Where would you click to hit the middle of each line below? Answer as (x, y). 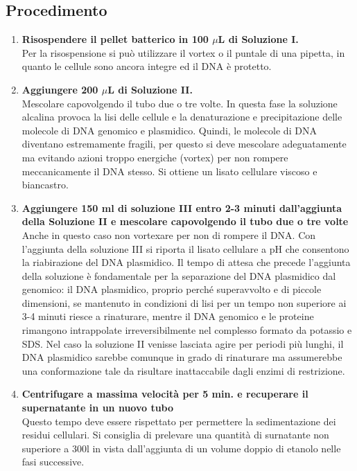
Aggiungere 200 (60, 89)
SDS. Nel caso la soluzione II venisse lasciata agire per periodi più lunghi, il (183, 343)
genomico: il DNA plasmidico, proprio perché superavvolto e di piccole (172, 289)
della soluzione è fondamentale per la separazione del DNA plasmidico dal (179, 275)
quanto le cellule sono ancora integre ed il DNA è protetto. (147, 66)
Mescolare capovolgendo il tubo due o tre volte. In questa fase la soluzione (180, 103)
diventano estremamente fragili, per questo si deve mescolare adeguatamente (184, 144)
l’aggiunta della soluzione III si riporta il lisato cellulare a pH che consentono (185, 248)
